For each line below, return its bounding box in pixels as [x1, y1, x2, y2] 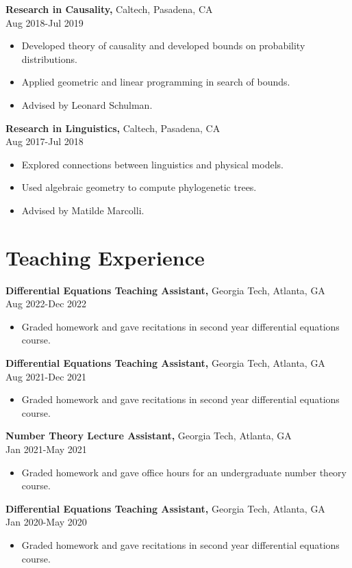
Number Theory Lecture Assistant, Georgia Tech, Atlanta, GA [5, 428, 292, 443]
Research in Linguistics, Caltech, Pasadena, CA [5, 120, 221, 135]
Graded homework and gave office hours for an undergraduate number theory [21, 465, 347, 479]
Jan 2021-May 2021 [5, 442, 87, 456]
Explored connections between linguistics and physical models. [21, 157, 284, 171]
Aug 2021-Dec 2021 [5, 369, 87, 383]
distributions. [21, 51, 77, 66]
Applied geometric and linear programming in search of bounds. [21, 75, 290, 89]
